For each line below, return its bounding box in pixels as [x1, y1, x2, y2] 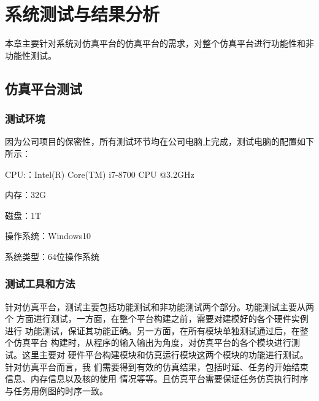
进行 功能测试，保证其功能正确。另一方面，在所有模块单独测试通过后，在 [5, 324, 300, 337]
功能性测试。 [5, 48, 56, 61]
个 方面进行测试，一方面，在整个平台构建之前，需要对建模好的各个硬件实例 [5, 312, 309, 325]
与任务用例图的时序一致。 [5, 384, 108, 397]
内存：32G [5, 188, 46, 201]
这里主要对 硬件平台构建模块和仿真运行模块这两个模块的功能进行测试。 [21, 348, 309, 361]
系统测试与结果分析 [5, 1, 160, 26]
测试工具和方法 [5, 276, 75, 291]
